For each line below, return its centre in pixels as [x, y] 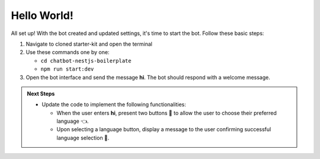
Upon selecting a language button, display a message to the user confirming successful [164, 129]
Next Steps [41, 93]
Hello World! [42, 15]
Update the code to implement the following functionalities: [114, 104]
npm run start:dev [67, 69]
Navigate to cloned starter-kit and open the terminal [89, 44]
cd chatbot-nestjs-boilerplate [86, 61]
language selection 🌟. [83, 138]
